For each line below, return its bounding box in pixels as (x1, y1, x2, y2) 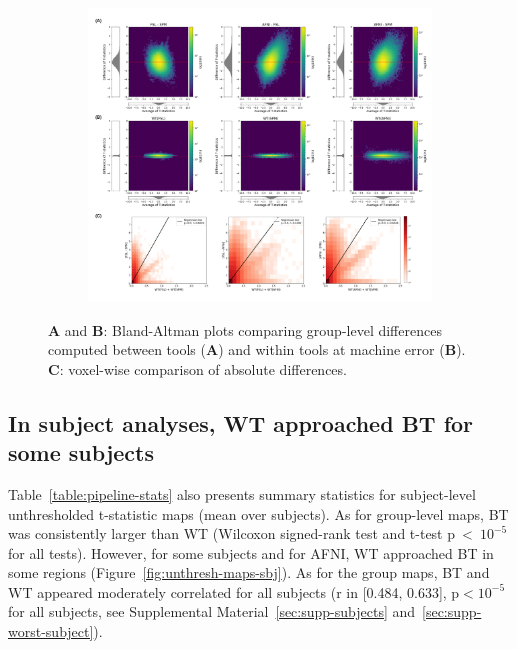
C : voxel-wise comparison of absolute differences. (48, 358, 347, 379)
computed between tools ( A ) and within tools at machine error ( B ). (48, 339, 466, 360)
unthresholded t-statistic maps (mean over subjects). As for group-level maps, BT (8, 503, 509, 524)
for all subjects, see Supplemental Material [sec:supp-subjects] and (8, 601, 416, 622)
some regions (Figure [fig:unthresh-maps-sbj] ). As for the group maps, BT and (8, 562, 490, 583)
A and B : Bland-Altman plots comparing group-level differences (48, 319, 442, 340)
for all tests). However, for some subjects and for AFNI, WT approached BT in (8, 542, 494, 563)
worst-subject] (8, 621, 94, 642)
